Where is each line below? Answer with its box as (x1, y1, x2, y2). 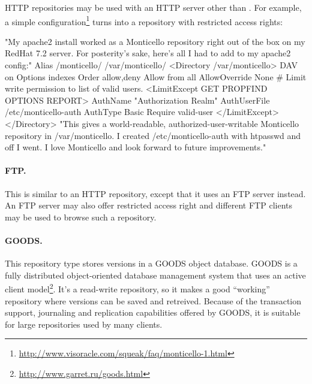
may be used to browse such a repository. (5, 210, 157, 223)
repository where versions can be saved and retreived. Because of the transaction (5, 294, 302, 307)
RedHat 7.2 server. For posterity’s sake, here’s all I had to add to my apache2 (5, 47, 291, 59)
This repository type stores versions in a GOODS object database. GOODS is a (5, 257, 298, 270)
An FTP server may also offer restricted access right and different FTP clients (5, 199, 292, 211)
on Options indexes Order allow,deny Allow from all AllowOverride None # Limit (5, 70, 307, 83)
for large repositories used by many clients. (5, 318, 163, 330)
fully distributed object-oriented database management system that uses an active (5, 268, 306, 281)
